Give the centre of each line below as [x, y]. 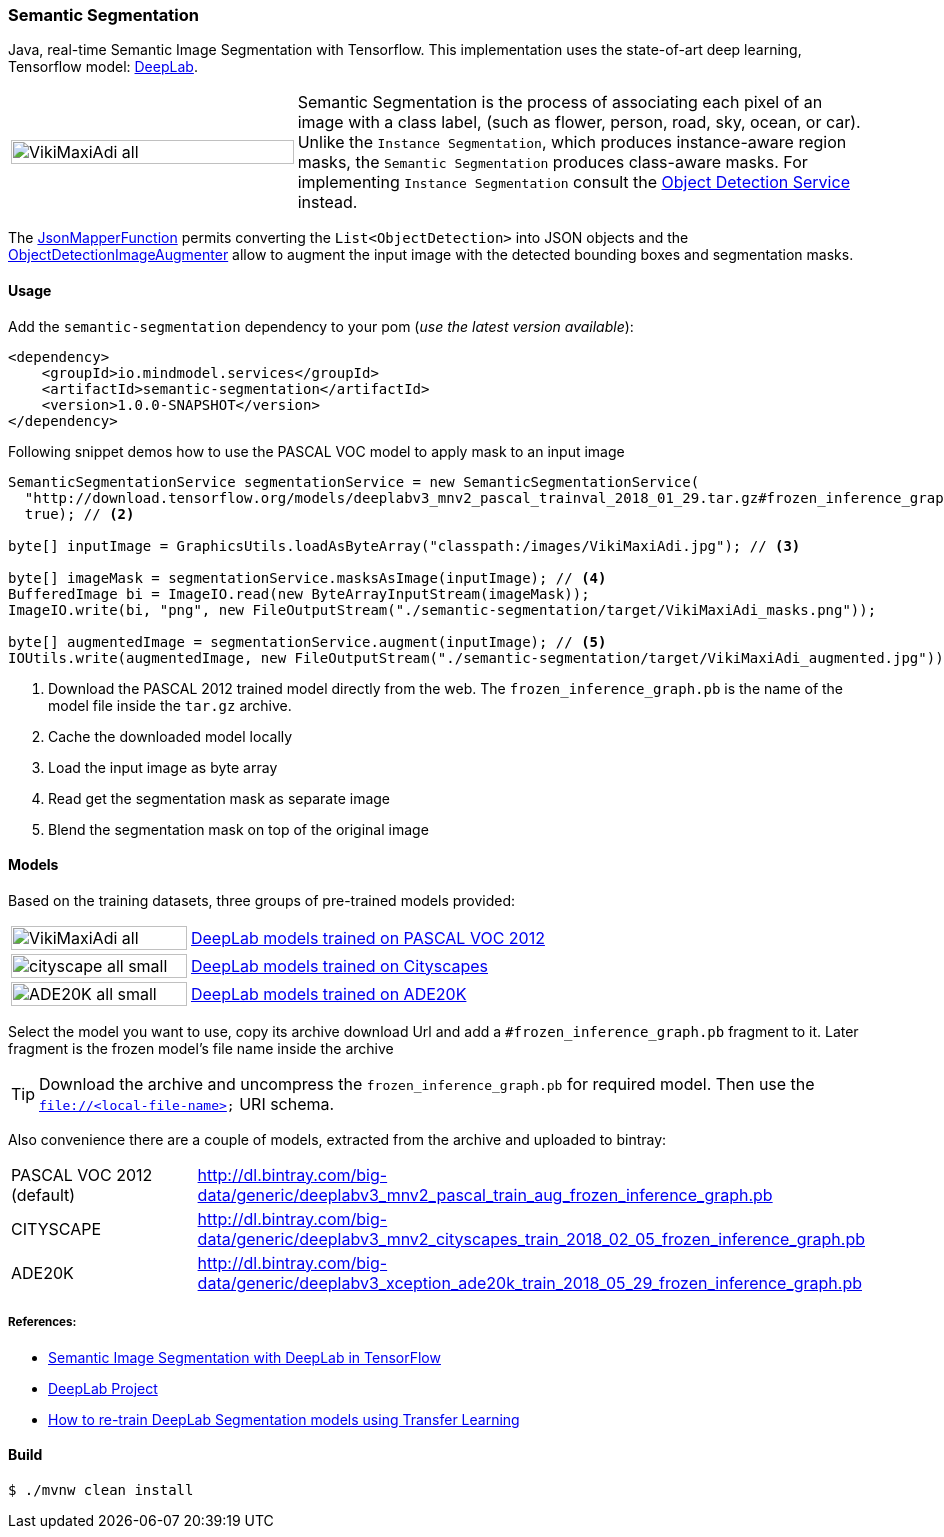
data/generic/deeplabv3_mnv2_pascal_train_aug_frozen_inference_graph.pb [485, 1194]
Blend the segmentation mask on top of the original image [238, 829]
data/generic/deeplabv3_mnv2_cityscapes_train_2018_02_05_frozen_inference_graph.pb [531, 1238]
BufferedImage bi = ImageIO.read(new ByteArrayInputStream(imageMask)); [299, 593]
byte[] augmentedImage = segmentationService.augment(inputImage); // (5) [307, 641]
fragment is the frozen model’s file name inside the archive [201, 1048]
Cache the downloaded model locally [170, 736]
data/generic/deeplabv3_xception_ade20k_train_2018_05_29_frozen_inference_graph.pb [529, 1282]
